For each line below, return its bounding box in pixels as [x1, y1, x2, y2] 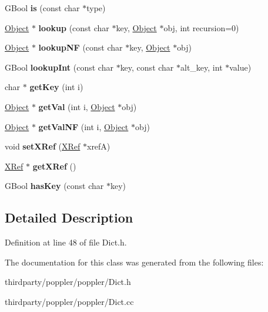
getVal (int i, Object [38, 100, 115, 112]
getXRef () [32, 160, 76, 172]
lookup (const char [38, 21, 109, 34]
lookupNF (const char [38, 41, 123, 54]
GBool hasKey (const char [5, 180, 104, 192]
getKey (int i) [29, 81, 83, 93]
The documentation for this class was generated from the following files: [5, 255, 264, 268]
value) [229, 61, 252, 73]
